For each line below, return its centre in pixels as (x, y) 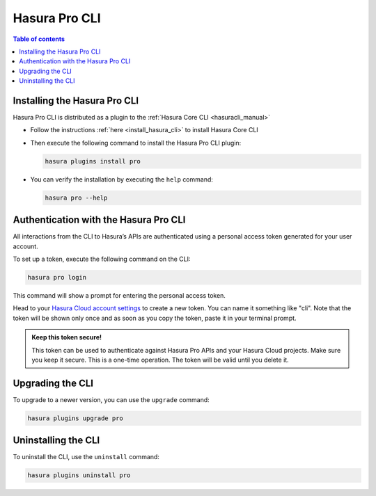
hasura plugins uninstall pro (79, 475)
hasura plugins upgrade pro (75, 418)
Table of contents (39, 39)
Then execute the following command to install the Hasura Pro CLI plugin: (136, 143)
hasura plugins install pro (93, 161)
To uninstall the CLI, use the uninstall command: (86, 457)
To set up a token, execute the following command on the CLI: (102, 259)
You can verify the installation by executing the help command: (122, 179)
